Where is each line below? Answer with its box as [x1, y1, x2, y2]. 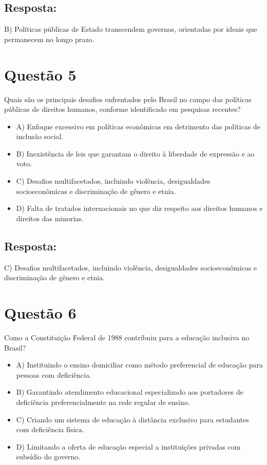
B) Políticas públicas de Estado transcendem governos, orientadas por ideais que [4, 24, 257, 34]
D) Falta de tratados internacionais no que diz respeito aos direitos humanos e [16, 203, 263, 214]
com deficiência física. [16, 424, 84, 435]
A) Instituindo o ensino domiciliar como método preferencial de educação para [16, 359, 263, 370]
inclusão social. [16, 131, 64, 142]
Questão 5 [4, 64, 77, 85]
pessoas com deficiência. [16, 369, 91, 380]
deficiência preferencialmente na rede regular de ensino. [16, 396, 190, 407]
